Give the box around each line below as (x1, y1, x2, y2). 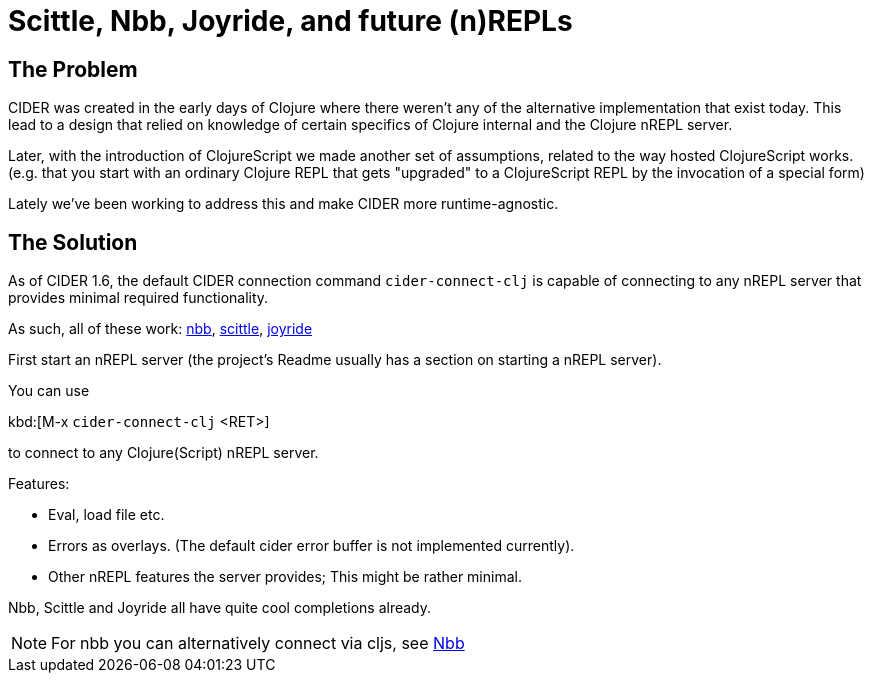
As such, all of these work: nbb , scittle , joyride (8, 320, 313, 338)
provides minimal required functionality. (8, 289, 269, 307)
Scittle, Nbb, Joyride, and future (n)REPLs (8, 4, 573, 38)
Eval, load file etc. (48, 506, 165, 524)
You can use (8, 382, 90, 400)
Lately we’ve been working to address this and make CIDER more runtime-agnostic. (8, 195, 559, 213)
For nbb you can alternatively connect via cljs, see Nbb (51, 633, 465, 654)
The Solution (8, 229, 138, 255)
